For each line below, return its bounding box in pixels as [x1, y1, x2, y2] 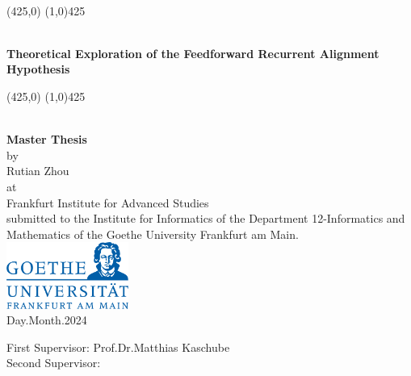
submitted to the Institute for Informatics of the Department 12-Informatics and [6, 210, 405, 227]
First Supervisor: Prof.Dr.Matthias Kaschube [6, 338, 230, 355]
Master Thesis [6, 131, 87, 148]
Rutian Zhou [6, 162, 69, 179]
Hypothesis [6, 61, 70, 77]
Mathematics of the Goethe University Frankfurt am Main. [6, 225, 299, 242]
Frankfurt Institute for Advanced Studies [6, 194, 209, 211]
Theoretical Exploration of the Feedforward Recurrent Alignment [6, 44, 380, 61]
